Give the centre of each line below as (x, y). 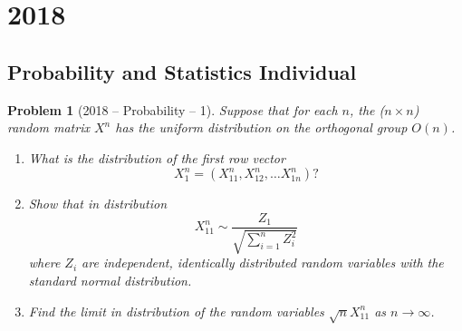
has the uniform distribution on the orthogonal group (261, 127)
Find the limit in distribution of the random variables (176, 311)
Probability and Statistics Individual (182, 71)
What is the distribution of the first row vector (157, 157)
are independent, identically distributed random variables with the (263, 263)
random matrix (48, 127)
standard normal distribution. (110, 280)
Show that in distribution (98, 204)
